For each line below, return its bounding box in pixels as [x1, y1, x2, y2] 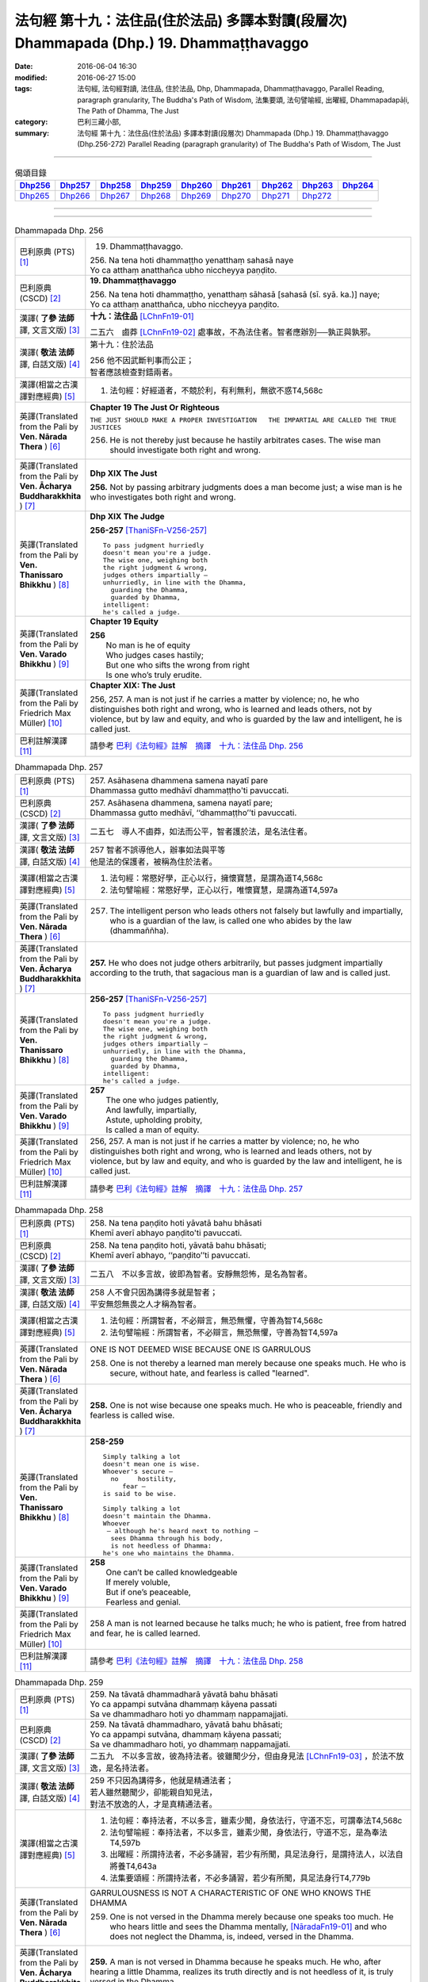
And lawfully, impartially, [105, 1104, 197, 1115]
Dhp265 [19, 190, 50, 201]
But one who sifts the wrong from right [105, 660, 250, 671]
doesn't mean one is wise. [102, 1460, 201, 1468]
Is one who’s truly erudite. [105, 670, 202, 681]
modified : [14, 72, 48, 82]
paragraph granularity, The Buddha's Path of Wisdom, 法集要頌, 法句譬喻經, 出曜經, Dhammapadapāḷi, [77, 95, 410, 105]
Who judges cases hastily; [105, 650, 204, 661]
